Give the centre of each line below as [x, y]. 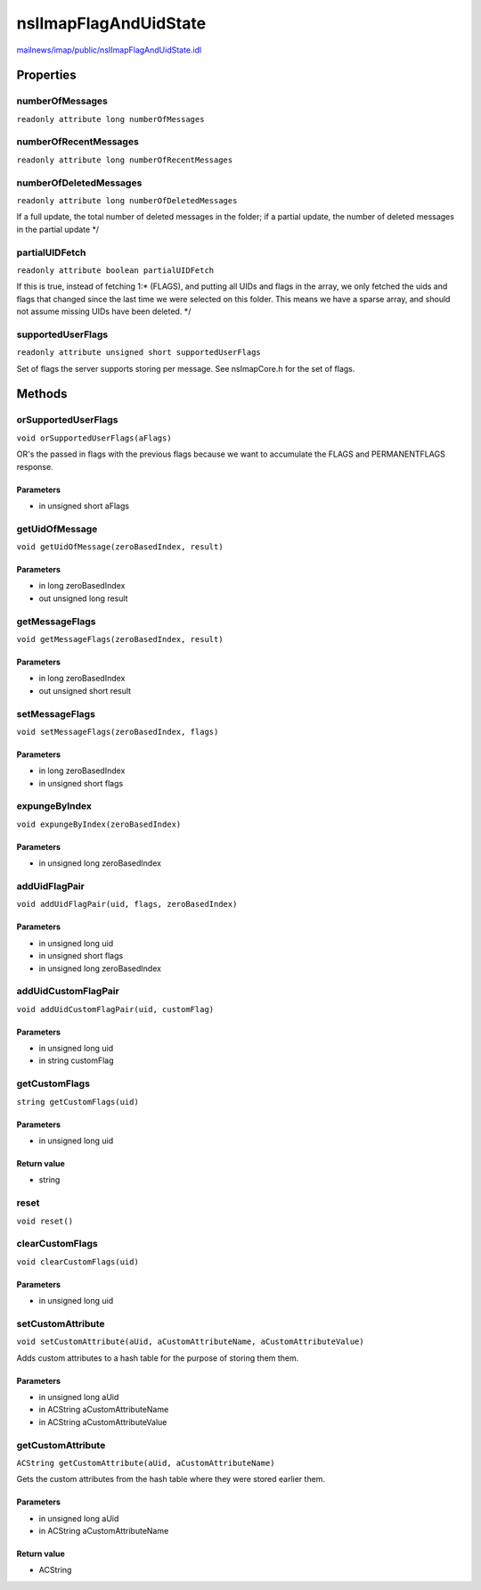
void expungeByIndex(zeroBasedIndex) [99, 824]
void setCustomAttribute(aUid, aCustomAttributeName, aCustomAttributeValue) [190, 1342]
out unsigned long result [83, 598]
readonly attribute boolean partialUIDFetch [115, 270]
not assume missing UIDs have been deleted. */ [104, 311]
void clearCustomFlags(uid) [78, 1261]
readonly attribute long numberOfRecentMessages [125, 160]
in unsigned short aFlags [84, 506]
